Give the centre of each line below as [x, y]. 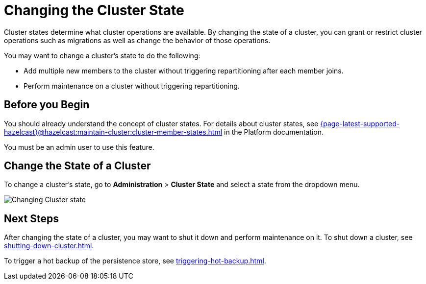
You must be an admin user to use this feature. [79, 147]
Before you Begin [47, 105]
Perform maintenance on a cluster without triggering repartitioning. [132, 86]
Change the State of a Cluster [77, 166]
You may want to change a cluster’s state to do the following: [102, 55]
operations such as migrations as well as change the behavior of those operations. [137, 40]
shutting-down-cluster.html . [49, 246]
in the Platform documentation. [274, 132]
